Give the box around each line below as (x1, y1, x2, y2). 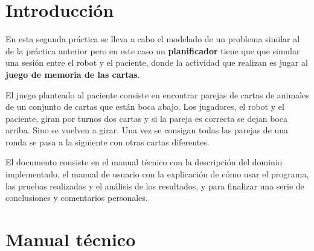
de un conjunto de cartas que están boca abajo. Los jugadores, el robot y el (5, 100, 284, 113)
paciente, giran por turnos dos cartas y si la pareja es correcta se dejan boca (5, 112, 287, 124)
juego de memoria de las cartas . (5, 68, 140, 80)
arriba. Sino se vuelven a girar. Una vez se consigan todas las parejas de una (5, 124, 289, 136)
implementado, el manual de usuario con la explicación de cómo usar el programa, (5, 168, 309, 180)
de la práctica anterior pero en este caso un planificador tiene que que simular (5, 44, 300, 57)
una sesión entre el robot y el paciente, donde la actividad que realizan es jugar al (5, 56, 308, 69)
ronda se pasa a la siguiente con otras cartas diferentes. (5, 135, 210, 148)
